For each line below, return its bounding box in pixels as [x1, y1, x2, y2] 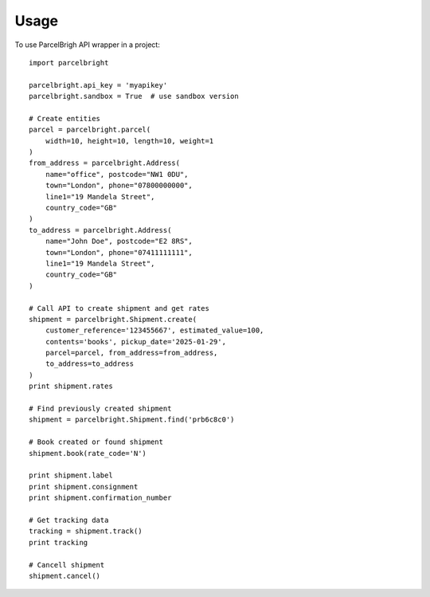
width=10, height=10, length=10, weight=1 [45, 136, 214, 145]
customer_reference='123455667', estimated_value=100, [45, 326, 264, 335]
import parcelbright [29, 58, 109, 67]
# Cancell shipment [29, 560, 105, 569]
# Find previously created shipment [29, 404, 172, 414]
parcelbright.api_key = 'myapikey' [29, 81, 168, 89]
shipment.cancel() [29, 571, 101, 580]
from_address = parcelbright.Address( [29, 159, 181, 167]
